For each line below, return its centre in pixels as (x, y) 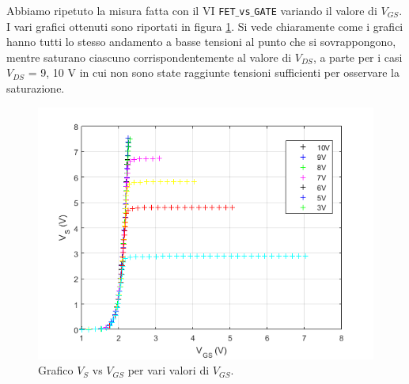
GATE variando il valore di (316, 10)
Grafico (56, 370)
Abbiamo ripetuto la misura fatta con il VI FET (121, 10)
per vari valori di (169, 370)
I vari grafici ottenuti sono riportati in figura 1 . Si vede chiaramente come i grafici (205, 26)
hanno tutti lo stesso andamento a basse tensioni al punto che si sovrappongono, (201, 42)
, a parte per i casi (358, 57)
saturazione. (36, 88)
